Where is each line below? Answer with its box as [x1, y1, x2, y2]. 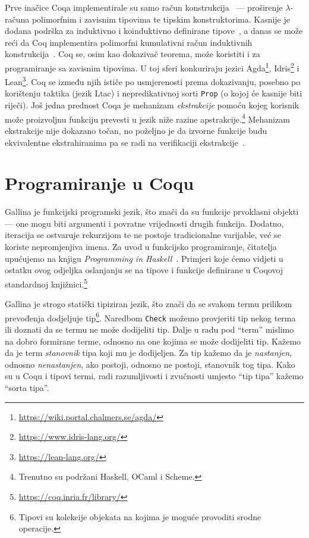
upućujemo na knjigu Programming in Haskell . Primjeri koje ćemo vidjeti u [5, 252, 283, 264]
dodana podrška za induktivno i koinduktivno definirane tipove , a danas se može [5, 24, 303, 37]
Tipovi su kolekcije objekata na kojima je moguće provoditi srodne [18, 510, 261, 523]
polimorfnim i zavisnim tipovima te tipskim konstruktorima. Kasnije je [31, 12, 291, 25]
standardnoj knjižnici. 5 [5, 276, 88, 290]
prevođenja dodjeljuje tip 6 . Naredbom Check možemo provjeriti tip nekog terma [5, 309, 296, 324]
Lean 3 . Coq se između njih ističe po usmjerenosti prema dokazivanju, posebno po [5, 74, 301, 87]
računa [5, 12, 30, 25]
